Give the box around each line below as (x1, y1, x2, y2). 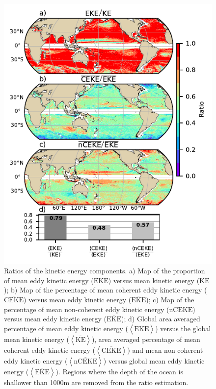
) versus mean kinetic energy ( (108, 275, 200, 285)
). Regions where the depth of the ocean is (55, 366, 183, 376)
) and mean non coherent (127, 344, 203, 355)
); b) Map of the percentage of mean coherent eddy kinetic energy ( (4, 285, 207, 295)
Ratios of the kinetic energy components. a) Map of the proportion (4, 266, 205, 276)
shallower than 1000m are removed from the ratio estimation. (4, 377, 189, 387)
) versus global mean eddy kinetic (103, 355, 205, 365)
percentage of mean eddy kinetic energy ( (4, 323, 128, 333)
